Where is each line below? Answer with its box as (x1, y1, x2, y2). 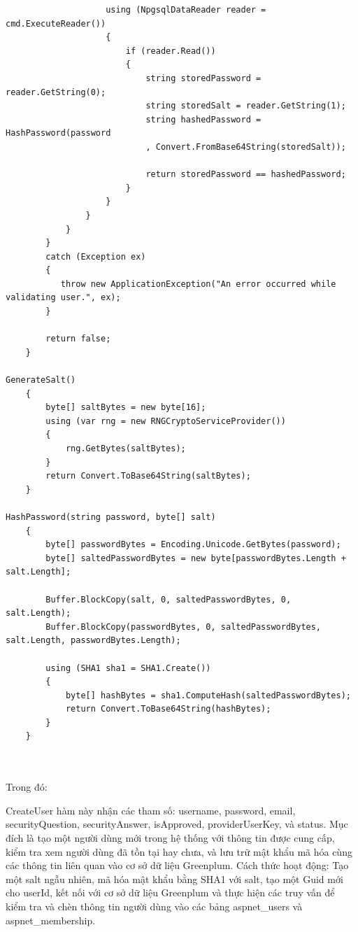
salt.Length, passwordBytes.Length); (6, 635, 181, 646)
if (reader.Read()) (125, 45, 216, 56)
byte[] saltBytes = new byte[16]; (45, 402, 206, 413)
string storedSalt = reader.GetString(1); (145, 101, 346, 111)
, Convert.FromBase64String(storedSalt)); (145, 141, 346, 152)
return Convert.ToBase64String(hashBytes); (65, 704, 271, 714)
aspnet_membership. (6, 912, 96, 927)
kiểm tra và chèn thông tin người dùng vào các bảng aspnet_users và (6, 899, 303, 913)
